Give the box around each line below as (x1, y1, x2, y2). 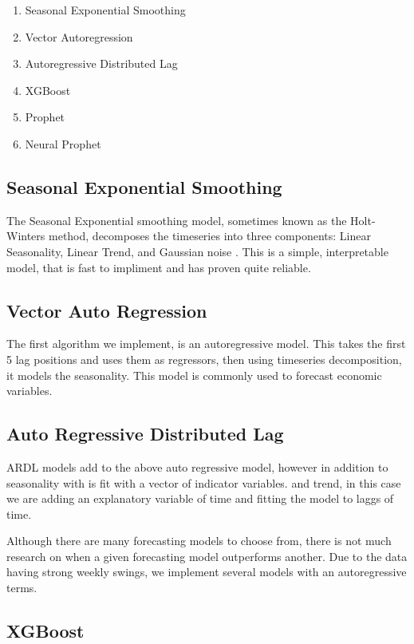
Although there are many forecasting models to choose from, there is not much (6, 532, 392, 549)
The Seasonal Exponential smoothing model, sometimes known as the (6, 211, 347, 228)
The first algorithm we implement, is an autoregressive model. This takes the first (6, 335, 406, 352)
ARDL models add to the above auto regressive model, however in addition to (6, 458, 388, 475)
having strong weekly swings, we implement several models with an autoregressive (6, 563, 407, 580)
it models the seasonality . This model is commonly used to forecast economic (6, 366, 382, 383)
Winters (6, 227, 45, 244)
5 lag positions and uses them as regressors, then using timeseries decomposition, (6, 350, 402, 367)
